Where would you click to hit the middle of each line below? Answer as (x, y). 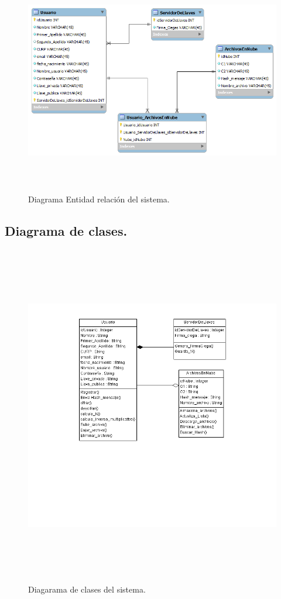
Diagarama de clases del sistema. (87, 589)
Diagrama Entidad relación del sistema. (99, 199)
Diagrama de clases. (66, 230)
